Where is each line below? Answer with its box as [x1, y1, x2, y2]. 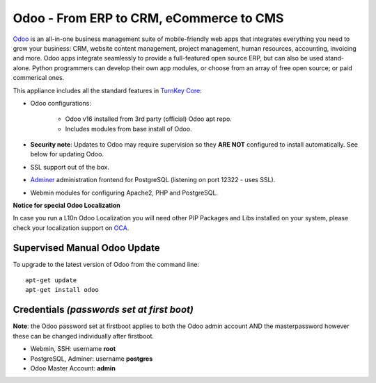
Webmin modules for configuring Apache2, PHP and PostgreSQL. [30, 188, 219, 197]
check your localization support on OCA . [13, 223, 130, 232]
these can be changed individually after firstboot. [13, 332, 155, 340]
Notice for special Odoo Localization [13, 202, 121, 210]
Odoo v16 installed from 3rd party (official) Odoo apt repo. [65, 115, 233, 123]
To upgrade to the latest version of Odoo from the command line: [13, 260, 200, 268]
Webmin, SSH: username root [30, 345, 116, 353]
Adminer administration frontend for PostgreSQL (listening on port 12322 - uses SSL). [30, 176, 276, 184]
